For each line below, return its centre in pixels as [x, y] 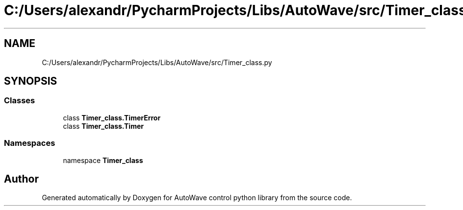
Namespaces [30, 143]
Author [21, 179]
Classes [20, 101]
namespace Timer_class [103, 160]
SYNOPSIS [31, 81]
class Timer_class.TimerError [112, 117]
